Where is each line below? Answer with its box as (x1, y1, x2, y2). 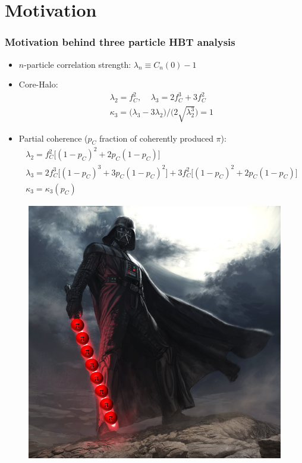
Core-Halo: (18, 78, 58, 90)
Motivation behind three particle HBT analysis (5, 35, 235, 49)
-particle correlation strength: (24, 58, 131, 70)
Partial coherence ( (18, 132, 88, 144)
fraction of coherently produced (99, 132, 213, 144)
